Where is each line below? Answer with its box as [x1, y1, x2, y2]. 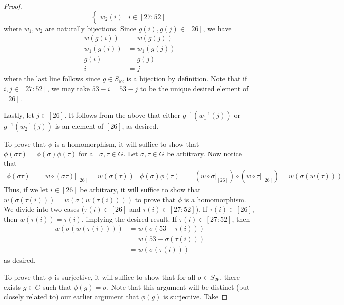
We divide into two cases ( [4, 204, 85, 214]
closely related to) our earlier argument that [4, 291, 139, 302]
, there [220, 271, 240, 282]
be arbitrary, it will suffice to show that [80, 184, 201, 194]
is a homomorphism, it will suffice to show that [54, 139, 199, 149]
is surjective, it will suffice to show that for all [54, 271, 196, 282]
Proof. [4, 1, 22, 11]
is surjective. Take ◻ [163, 291, 228, 302]
